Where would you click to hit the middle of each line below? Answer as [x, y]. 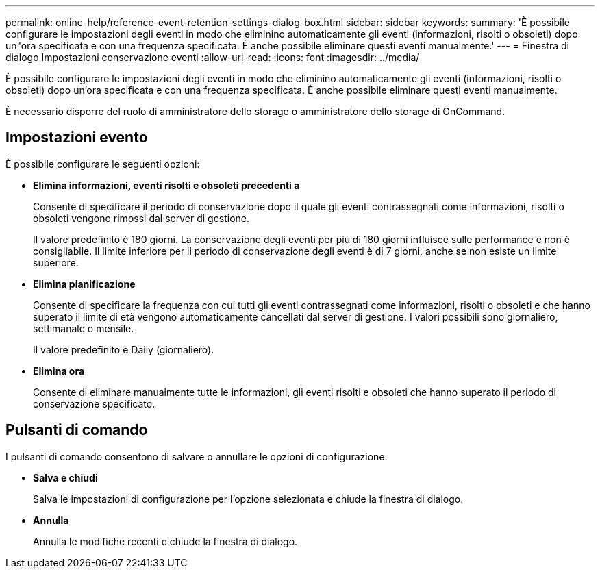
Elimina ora [59, 371]
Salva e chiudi [65, 477]
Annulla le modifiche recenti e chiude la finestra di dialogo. [165, 541]
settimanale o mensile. [84, 328]
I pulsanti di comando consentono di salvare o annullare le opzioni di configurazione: [197, 456]
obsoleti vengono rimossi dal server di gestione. [141, 218]
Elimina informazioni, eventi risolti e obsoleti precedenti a [166, 185]
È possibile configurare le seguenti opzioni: [103, 164]
